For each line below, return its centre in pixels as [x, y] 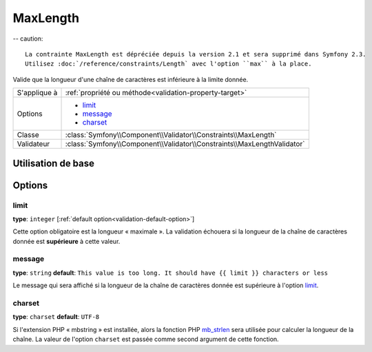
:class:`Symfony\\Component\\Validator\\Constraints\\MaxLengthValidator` [185, 144]
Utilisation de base [54, 163]
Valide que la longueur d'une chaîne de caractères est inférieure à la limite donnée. [131, 79]
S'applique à [37, 93]
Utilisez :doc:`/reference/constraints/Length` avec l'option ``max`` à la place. [168, 64]
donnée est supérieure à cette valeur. [66, 241]
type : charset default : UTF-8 [56, 317]
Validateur [33, 144]
